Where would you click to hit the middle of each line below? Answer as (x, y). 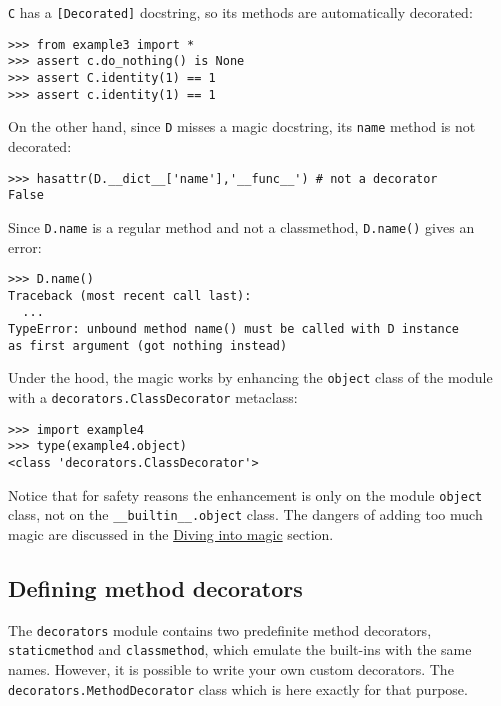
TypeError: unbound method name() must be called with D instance (234, 329)
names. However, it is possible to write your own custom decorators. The (231, 669)
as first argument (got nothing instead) (148, 345)
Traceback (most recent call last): (130, 295)
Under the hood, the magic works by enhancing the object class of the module (250, 377)
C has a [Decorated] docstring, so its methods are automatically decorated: (240, 12)
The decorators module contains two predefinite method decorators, (220, 629)
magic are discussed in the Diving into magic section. (171, 533)
